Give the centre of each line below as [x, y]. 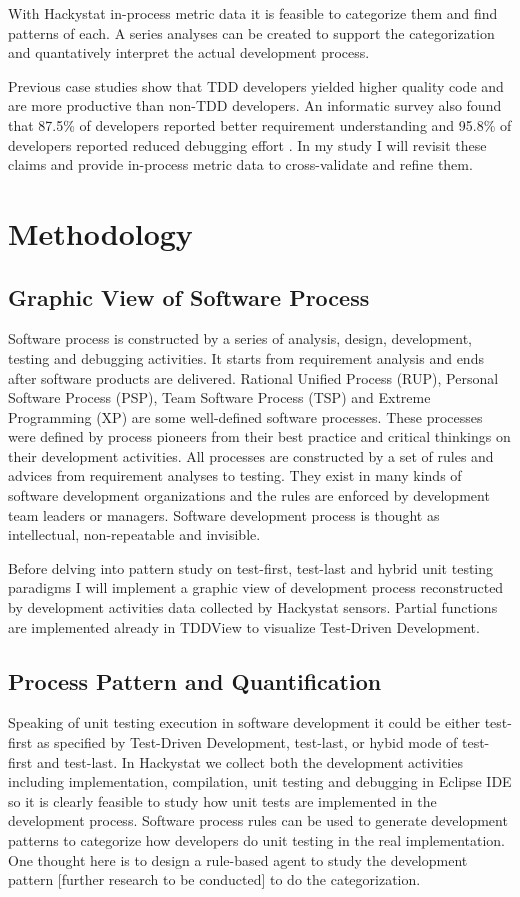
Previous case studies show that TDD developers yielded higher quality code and [256, 85]
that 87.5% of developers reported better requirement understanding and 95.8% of [260, 124]
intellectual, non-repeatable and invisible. [134, 534]
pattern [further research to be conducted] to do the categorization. [214, 879]
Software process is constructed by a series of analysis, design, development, [240, 338]
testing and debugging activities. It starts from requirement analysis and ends [246, 357]
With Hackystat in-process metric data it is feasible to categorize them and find [253, 13]
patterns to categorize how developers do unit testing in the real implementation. [256, 840]
